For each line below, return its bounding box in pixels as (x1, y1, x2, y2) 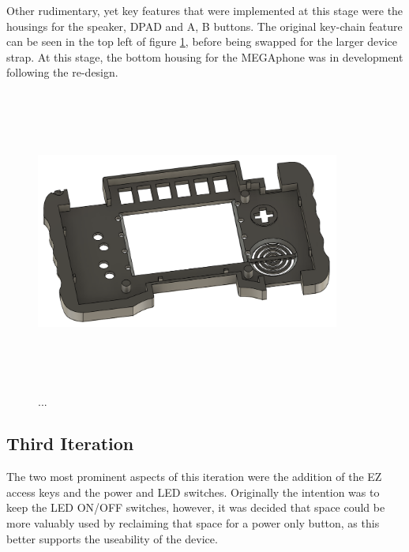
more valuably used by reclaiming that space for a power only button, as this (6, 515, 380, 531)
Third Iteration (6, 431, 134, 456)
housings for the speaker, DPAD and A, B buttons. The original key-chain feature (6, 17, 403, 34)
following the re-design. (6, 64, 118, 81)
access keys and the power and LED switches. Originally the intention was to (6, 483, 380, 500)
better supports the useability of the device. (6, 530, 218, 546)
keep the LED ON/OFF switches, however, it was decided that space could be (6, 499, 385, 516)
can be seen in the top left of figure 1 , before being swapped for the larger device (6, 33, 398, 50)
